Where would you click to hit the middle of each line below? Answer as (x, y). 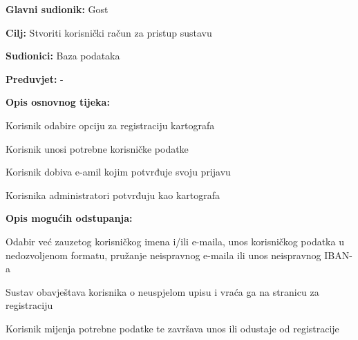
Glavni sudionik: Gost (57, 9)
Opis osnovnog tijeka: (58, 102)
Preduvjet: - (35, 78)
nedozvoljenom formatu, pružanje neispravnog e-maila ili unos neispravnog (163, 255)
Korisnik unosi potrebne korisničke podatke (97, 148)
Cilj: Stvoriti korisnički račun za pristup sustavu (109, 32)
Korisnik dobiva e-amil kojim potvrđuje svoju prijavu (118, 172)
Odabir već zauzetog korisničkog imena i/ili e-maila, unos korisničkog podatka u (175, 241)
